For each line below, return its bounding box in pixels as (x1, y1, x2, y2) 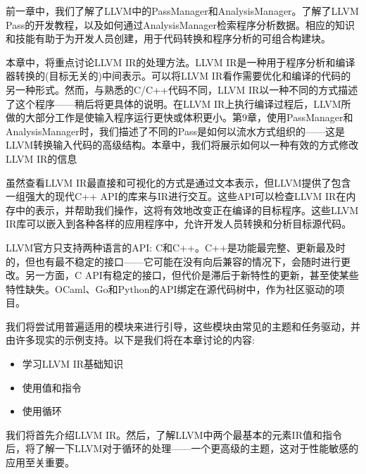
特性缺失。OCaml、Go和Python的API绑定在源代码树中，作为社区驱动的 (6, 281, 335, 296)
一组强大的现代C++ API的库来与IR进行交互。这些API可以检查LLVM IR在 (6, 189, 346, 204)
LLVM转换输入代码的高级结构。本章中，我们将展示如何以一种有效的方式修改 (6, 137, 359, 152)
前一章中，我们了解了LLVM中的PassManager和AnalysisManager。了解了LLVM (6, 4, 359, 18)
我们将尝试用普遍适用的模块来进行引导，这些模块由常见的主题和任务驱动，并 (6, 318, 360, 333)
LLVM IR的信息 (6, 151, 77, 166)
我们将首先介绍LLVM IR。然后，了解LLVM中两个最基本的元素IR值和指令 (6, 427, 342, 442)
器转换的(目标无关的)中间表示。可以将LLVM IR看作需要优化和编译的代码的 (6, 68, 351, 83)
